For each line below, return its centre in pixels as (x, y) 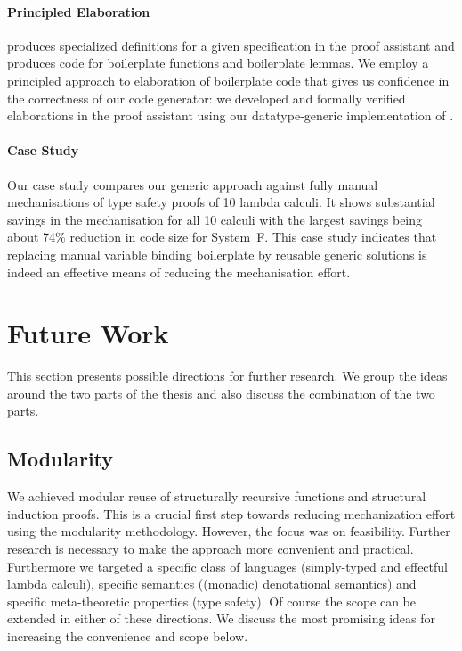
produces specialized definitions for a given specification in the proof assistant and (231, 45)
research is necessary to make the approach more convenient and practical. (211, 549)
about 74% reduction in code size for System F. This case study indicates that (222, 237)
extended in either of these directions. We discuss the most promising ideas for (222, 618)
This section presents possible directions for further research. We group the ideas (227, 376)
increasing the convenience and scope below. (128, 635)
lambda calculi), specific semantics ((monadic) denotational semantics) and (212, 584)
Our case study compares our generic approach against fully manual (193, 184)
